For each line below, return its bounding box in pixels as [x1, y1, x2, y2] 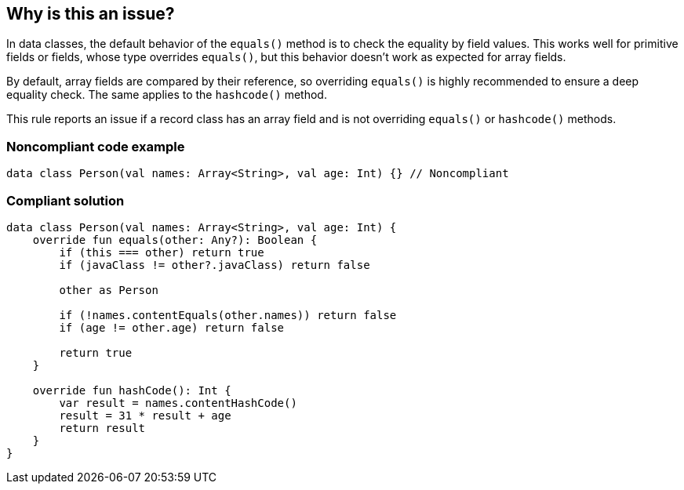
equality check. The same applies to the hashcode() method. [6, 88, 327, 102]
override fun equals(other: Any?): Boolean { [32, 233, 318, 246]
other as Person [59, 283, 158, 296]
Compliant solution [6, 192, 125, 209]
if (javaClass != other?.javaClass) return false [59, 258, 370, 271]
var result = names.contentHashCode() [59, 396, 297, 409]
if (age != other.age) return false [59, 321, 285, 334]
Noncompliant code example [6, 138, 185, 154]
